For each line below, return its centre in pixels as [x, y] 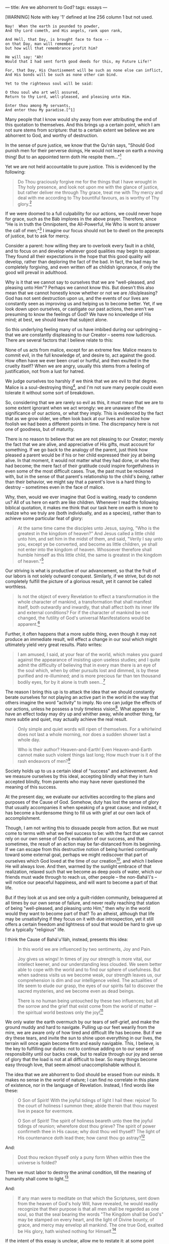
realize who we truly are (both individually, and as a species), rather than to [83, 513]
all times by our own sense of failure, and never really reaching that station [82, 903]
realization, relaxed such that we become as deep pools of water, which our [84, 872]
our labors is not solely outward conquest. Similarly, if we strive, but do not [83, 576]
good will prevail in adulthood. [36, 272]
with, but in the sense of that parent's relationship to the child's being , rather [84, 476]
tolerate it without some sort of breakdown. [50, 392]
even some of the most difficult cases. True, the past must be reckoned [79, 471]
